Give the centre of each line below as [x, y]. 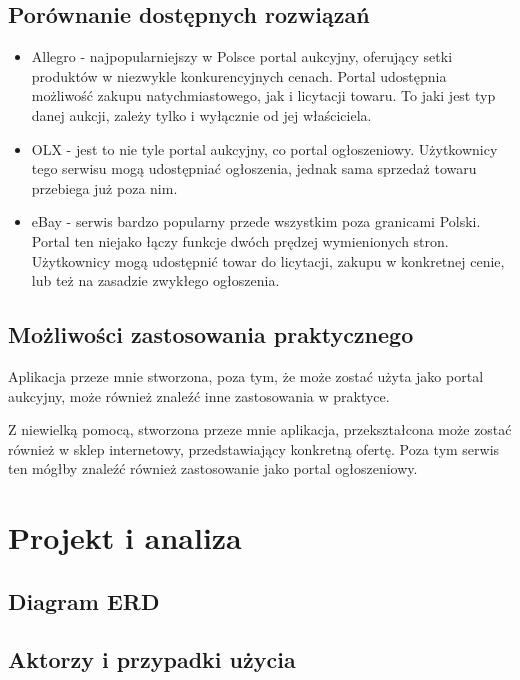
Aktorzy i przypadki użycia [152, 659]
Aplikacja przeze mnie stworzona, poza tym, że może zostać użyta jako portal [246, 375]
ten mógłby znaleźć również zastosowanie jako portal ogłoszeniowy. [213, 468]
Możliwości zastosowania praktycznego [211, 334]
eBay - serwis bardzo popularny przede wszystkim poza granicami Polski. [256, 221]
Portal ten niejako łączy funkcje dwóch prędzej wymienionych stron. [240, 240]
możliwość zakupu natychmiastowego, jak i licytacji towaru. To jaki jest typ [263, 95]
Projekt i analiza [125, 537]
